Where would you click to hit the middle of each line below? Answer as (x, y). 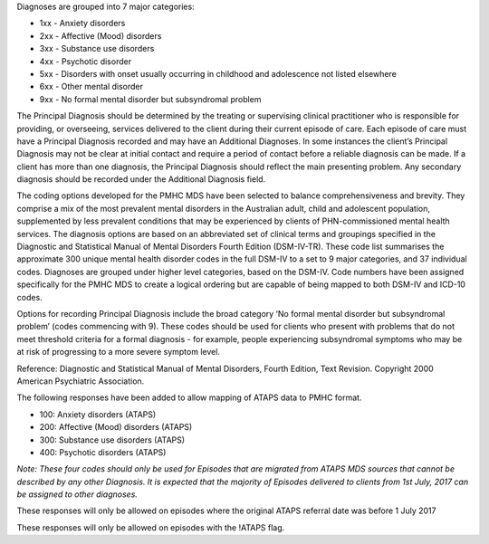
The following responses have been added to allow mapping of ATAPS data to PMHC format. (189, 397)
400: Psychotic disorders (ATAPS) (103, 452)
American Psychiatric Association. (81, 381)
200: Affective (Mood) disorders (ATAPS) (116, 427)
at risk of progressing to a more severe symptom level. (119, 352)
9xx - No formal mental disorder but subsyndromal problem (150, 99)
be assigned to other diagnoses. (77, 494)
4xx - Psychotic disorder (85, 61)
